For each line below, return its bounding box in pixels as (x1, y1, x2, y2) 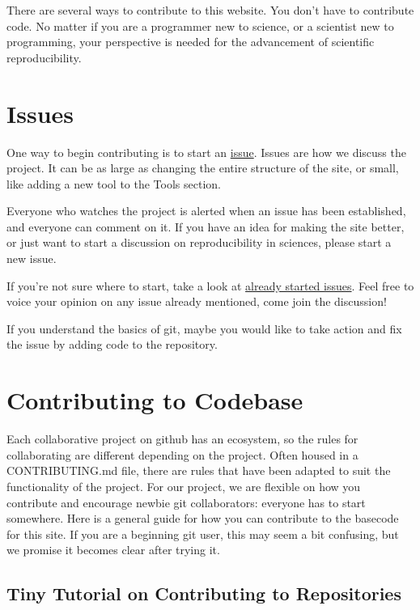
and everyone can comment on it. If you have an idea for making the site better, (6, 218, 405, 235)
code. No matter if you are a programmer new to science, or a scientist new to (6, 17, 394, 34)
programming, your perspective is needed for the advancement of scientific (6, 33, 375, 50)
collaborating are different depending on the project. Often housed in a (6, 446, 358, 463)
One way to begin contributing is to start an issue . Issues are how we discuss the (6, 143, 406, 160)
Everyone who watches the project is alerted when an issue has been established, (6, 202, 406, 219)
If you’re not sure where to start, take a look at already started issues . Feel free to (6, 277, 414, 294)
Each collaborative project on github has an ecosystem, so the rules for (6, 430, 358, 447)
